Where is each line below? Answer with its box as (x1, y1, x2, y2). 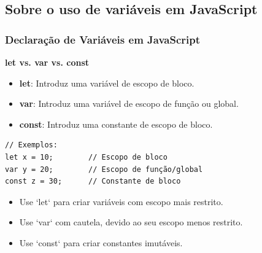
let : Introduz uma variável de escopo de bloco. (19, 76, 195, 89)
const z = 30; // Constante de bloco (5, 177, 181, 186)
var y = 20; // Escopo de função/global (5, 165, 203, 174)
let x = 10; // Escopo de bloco (5, 152, 168, 162)
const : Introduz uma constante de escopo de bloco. (19, 117, 213, 130)
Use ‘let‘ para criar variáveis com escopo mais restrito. (19, 195, 223, 208)
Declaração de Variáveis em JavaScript (5, 31, 200, 47)
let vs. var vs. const (5, 56, 90, 68)
